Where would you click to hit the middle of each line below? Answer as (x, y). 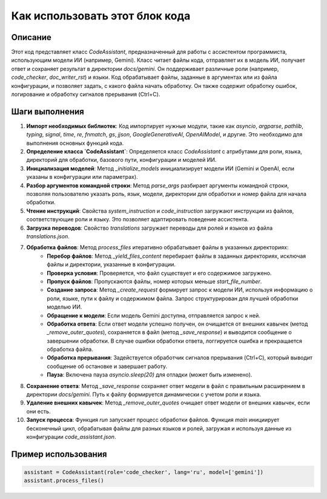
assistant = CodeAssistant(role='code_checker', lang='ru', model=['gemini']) (144, 472)
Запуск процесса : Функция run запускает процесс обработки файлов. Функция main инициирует (153, 420)
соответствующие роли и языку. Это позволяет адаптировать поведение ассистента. (137, 219)
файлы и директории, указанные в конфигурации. (111, 264)
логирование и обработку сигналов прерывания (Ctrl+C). (86, 95)
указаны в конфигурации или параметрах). (82, 177)
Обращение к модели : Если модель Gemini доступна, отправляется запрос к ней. (154, 315)
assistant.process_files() (64, 481)
